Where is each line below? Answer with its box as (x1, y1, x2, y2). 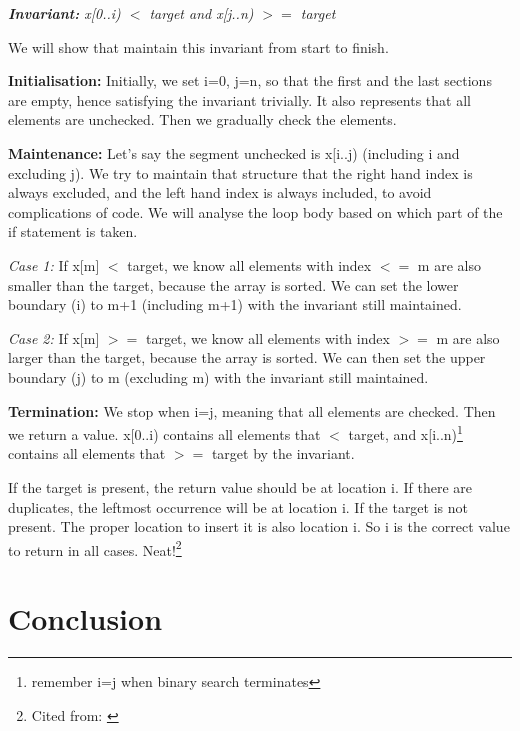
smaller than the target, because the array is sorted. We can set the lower (8, 274, 459, 295)
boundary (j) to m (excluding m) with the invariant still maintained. (8, 366, 429, 387)
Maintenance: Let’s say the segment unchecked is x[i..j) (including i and (8, 142, 460, 163)
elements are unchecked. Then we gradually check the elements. (8, 109, 397, 130)
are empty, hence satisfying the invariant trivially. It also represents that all (8, 89, 471, 110)
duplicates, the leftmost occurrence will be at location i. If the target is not (8, 496, 468, 517)
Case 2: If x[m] (8, 327, 100, 348)
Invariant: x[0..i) (8, 3, 121, 23)
